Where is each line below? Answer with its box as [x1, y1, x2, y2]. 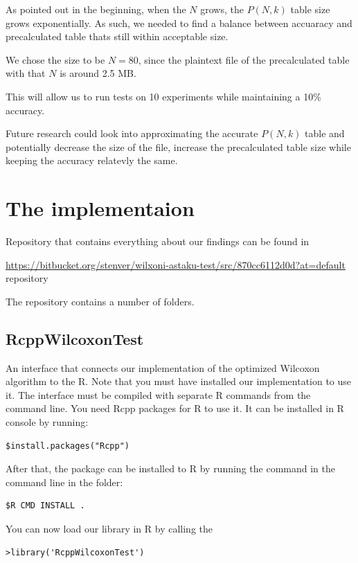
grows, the [200, 2, 244, 16]
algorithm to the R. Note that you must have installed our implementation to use [6, 374, 352, 388]
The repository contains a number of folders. [6, 294, 195, 308]
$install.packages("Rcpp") [6, 440, 129, 451]
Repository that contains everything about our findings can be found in [6, 234, 310, 249]
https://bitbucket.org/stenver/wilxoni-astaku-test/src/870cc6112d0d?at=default [6, 257, 346, 271]
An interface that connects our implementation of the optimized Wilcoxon [6, 360, 320, 375]
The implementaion [6, 194, 195, 222]
